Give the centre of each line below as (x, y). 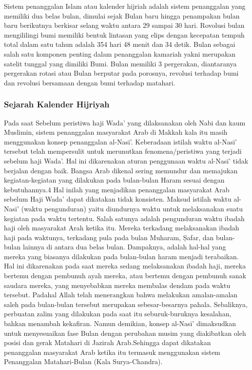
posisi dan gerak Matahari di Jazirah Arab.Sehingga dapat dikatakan (107, 342)
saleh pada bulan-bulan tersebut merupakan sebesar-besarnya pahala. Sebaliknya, (126, 304)
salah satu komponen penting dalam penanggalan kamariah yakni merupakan (120, 53)
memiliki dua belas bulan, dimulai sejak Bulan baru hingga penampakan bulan (122, 15)
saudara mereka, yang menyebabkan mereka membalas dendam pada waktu (117, 285)
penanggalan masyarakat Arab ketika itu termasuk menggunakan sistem (112, 352)
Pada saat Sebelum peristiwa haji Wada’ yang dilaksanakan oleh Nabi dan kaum (125, 122)
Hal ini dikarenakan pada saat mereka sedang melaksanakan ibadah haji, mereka (125, 266)
